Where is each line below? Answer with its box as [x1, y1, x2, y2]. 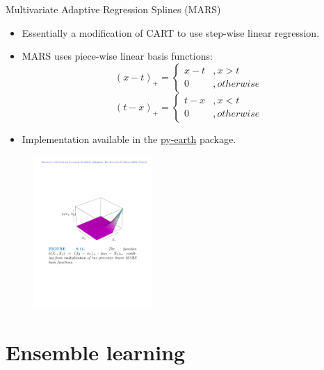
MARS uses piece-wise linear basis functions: [22, 49, 213, 63]
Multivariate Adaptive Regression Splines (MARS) [6, 2, 221, 16]
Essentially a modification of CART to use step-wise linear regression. [22, 25, 320, 40]
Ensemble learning [6, 337, 186, 366]
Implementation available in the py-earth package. [22, 131, 236, 146]
